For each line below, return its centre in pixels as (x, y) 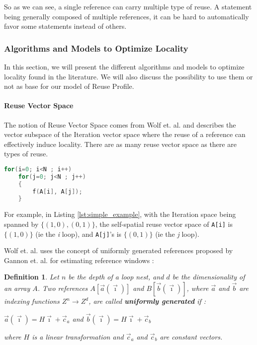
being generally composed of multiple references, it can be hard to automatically (127, 16)
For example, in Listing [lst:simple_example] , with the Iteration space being (120, 214)
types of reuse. (26, 154)
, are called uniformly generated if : (147, 301)
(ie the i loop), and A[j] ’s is (79, 234)
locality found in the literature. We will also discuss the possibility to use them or (128, 76)
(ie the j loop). (177, 234)
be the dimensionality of (209, 277)
